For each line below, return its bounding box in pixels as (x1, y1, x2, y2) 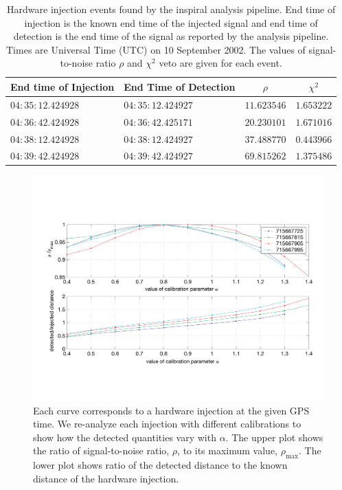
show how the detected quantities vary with (33, 430, 216, 444)
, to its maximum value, (177, 443, 278, 458)
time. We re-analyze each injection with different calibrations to (33, 416, 301, 431)
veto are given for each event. (159, 56, 282, 70)
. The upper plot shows (225, 430, 323, 444)
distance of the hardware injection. (33, 471, 179, 485)
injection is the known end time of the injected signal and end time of (24, 15, 318, 30)
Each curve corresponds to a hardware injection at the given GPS (33, 403, 310, 417)
